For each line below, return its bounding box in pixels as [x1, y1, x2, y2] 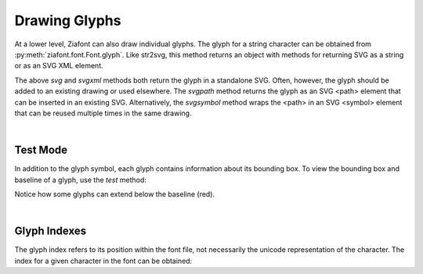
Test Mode [14, 144, 68, 157]
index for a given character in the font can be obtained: [14, 256, 193, 265]
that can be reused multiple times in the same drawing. [14, 108, 192, 118]
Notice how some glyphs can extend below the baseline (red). [14, 189, 215, 199]
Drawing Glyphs [14, 12, 121, 29]
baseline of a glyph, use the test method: [14, 175, 146, 184]
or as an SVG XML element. [14, 61, 103, 71]
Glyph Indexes [14, 225, 86, 238]
